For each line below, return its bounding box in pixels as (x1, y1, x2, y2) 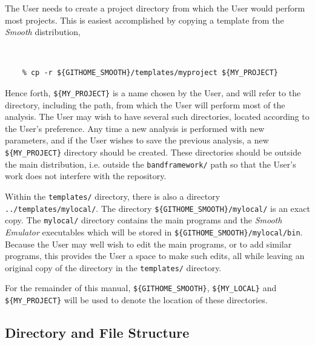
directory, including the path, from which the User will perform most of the (5, 98, 285, 111)
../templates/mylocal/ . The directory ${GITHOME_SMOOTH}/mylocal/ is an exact (5, 202, 310, 214)
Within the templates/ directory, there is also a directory (5, 189, 220, 202)
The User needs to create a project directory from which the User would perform (5, 2, 305, 14)
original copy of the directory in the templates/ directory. (5, 261, 222, 274)
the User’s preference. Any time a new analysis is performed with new (5, 122, 265, 134)
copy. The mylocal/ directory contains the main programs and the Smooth (5, 214, 282, 226)
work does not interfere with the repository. (5, 169, 167, 182)
